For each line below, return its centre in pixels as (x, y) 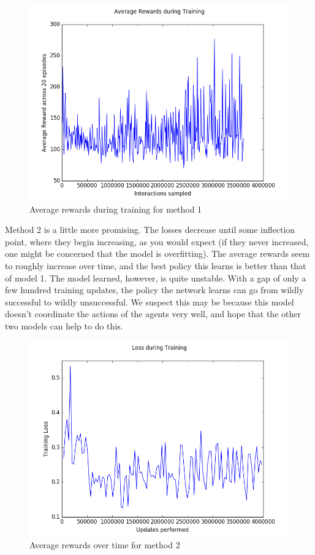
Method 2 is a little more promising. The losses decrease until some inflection (150, 230)
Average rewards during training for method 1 (116, 209)
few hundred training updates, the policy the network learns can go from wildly (154, 290)
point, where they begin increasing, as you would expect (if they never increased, (157, 241)
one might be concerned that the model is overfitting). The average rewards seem (157, 254)
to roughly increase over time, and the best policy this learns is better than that (156, 265)
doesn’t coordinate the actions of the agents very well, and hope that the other (153, 314)
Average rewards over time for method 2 (105, 545)
